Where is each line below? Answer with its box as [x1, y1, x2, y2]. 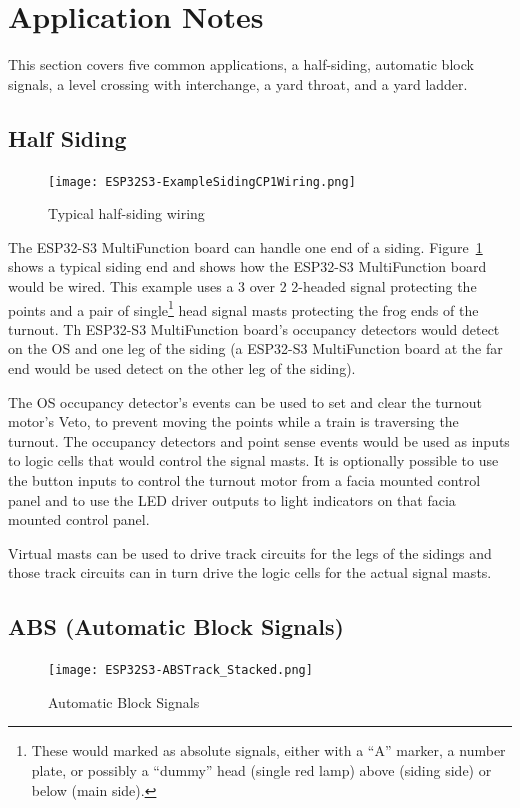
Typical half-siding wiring [48, 203, 205, 224]
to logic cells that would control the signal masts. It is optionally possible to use [8, 450, 499, 471]
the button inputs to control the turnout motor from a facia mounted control [8, 469, 481, 490]
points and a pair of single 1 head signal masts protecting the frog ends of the [8, 296, 479, 320]
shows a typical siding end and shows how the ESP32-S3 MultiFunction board [8, 256, 487, 277]
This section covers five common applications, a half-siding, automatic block [8, 54, 474, 75]
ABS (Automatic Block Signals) [8, 611, 344, 642]
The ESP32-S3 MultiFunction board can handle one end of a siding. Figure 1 [8, 236, 483, 257]
